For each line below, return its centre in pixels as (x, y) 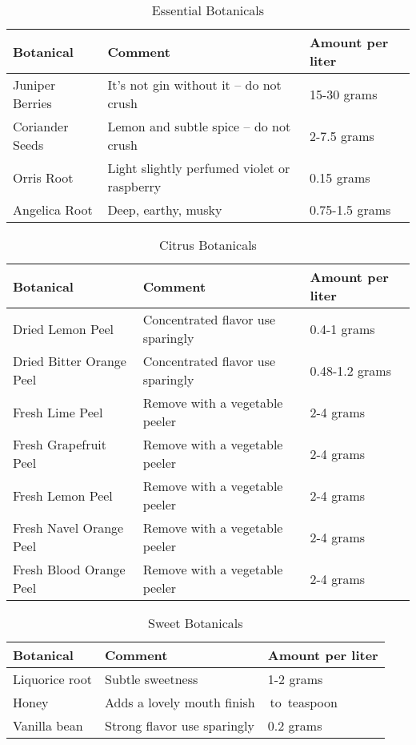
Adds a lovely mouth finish (180, 702)
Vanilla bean (48, 725)
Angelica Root (53, 209)
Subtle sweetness (152, 679)
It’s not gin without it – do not (194, 85)
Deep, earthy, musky (165, 209)
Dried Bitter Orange (70, 361)
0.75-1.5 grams (350, 209)
